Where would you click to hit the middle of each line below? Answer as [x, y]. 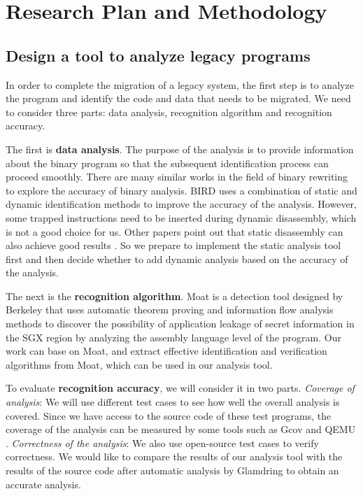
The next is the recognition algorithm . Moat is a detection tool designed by [175, 296]
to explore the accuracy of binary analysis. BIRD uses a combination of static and [181, 190]
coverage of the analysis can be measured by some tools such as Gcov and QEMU [181, 429]
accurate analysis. [43, 484]
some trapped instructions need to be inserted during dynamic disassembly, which [181, 217]
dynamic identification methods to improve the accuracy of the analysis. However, [181, 204]
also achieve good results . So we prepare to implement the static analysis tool [173, 245]
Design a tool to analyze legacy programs [158, 55]
